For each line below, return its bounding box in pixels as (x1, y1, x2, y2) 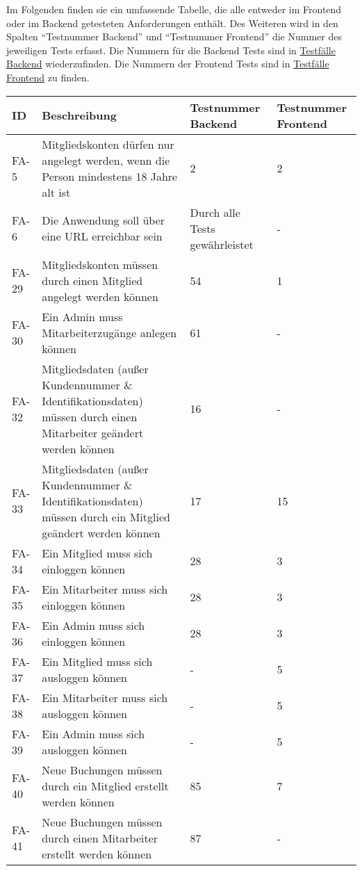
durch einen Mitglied (42, 272, 143, 288)
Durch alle (190, 204, 240, 220)
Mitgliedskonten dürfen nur (42, 136, 174, 152)
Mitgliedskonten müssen (42, 256, 158, 272)
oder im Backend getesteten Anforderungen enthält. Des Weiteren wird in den (6, 15, 338, 30)
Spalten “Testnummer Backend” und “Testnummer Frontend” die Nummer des (6, 29, 342, 44)
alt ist (42, 184, 71, 200)
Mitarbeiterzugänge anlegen (42, 324, 177, 341)
